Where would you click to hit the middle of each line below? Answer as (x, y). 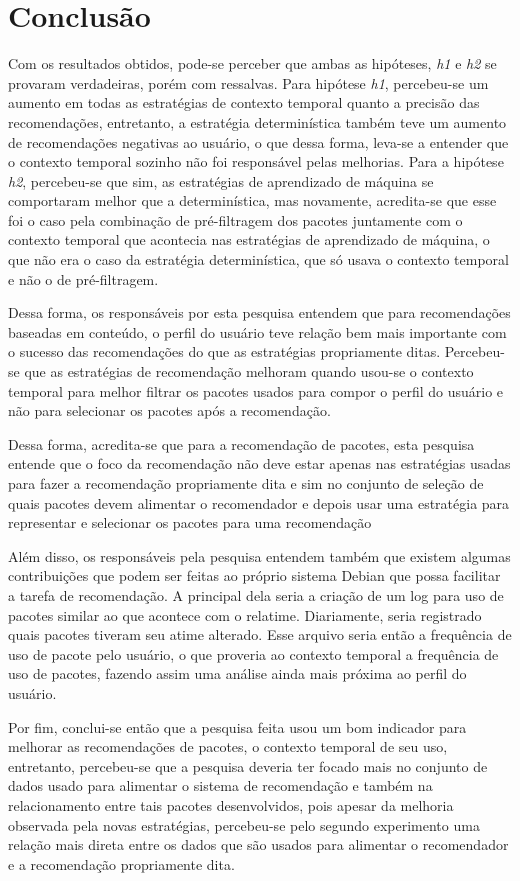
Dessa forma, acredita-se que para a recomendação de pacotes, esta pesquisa (241, 443)
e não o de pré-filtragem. (83, 278)
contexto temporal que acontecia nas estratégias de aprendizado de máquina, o (249, 239)
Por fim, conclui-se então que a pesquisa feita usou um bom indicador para (237, 726)
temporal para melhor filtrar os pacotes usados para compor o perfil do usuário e (256, 390)
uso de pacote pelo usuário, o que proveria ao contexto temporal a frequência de (253, 653)
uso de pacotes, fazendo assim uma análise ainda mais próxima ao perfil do (237, 673)
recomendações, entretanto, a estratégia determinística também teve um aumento (257, 121)
